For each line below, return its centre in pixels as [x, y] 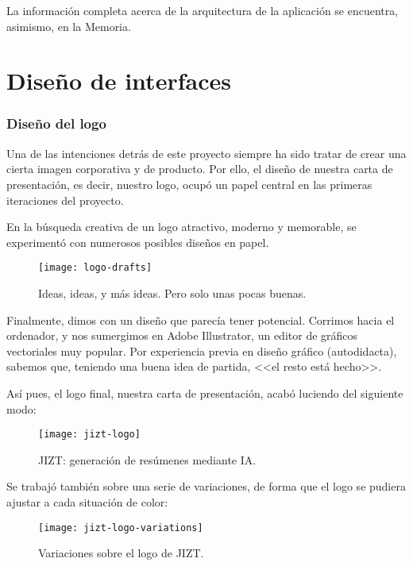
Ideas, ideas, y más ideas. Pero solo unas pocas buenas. [172, 293]
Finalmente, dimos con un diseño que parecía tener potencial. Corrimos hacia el [201, 320]
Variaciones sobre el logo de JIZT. [121, 553]
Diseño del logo [56, 123]
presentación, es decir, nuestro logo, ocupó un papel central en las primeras [189, 184]
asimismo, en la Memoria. [69, 26]
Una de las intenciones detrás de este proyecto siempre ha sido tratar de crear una [206, 153]
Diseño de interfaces [119, 81]
